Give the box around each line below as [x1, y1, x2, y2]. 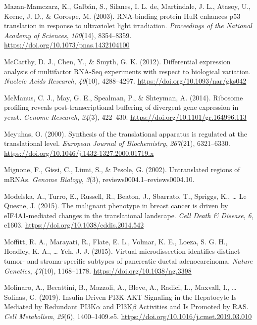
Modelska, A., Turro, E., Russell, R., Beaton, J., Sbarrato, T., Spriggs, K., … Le [4, 190, 247, 201]
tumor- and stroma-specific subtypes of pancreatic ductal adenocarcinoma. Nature [4, 256, 253, 266]
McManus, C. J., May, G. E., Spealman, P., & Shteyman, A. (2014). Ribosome [4, 92, 243, 102]
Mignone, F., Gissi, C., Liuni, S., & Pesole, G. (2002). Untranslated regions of [4, 164, 240, 175]
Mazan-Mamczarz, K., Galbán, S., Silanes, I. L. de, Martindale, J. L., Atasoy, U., [4, 1, 251, 11]
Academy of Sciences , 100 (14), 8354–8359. [4, 30, 132, 40]
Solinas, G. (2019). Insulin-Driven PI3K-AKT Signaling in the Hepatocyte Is [4, 291, 237, 302]
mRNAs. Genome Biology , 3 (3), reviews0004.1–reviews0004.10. [4, 174, 195, 184]
